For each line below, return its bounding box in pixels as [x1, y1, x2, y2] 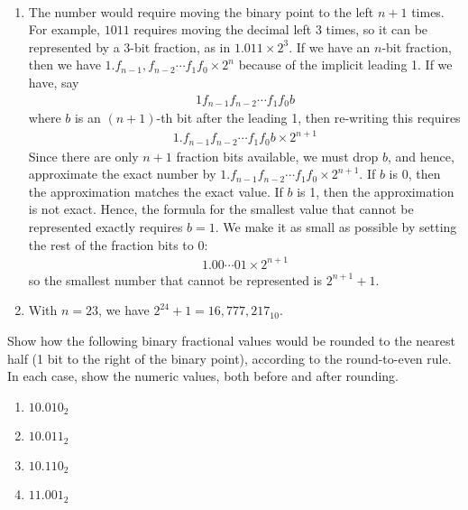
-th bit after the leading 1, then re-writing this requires [156, 108, 461, 127]
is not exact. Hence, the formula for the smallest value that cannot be [28, 199, 414, 218]
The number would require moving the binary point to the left [28, 2, 374, 21]
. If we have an [289, 37, 371, 56]
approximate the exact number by [28, 164, 216, 183]
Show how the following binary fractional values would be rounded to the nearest [7, 330, 455, 349]
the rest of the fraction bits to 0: [28, 235, 208, 254]
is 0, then [389, 164, 441, 183]
